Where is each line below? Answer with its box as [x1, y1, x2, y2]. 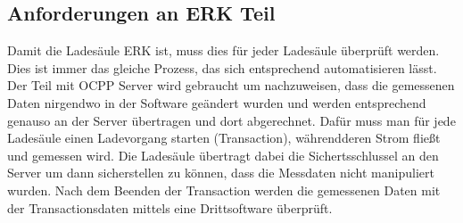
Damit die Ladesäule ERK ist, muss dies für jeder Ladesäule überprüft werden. [7, 41, 440, 60]
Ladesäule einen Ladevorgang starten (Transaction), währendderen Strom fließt [7, 128, 441, 147]
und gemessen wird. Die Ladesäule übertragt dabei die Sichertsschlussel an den [7, 145, 439, 164]
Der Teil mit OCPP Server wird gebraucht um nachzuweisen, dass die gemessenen [7, 76, 455, 95]
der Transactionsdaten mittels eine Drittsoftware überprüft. [7, 198, 333, 217]
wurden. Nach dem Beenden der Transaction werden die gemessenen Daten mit [7, 180, 441, 199]
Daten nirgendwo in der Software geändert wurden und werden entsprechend [7, 93, 426, 111]
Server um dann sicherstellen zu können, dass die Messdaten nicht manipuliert [7, 163, 434, 182]
